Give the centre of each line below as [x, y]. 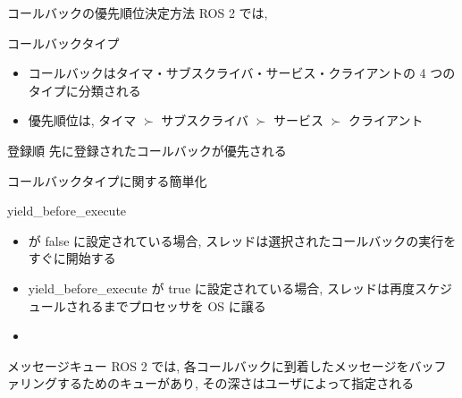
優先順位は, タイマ [82, 120]
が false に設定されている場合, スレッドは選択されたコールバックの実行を [242, 240]
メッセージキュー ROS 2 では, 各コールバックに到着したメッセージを [208, 365]
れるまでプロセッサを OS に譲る [172, 305]
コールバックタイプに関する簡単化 [107, 180]
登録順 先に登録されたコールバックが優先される [147, 150]
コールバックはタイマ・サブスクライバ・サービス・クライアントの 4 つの [242, 73]
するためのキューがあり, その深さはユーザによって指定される [235, 383]
